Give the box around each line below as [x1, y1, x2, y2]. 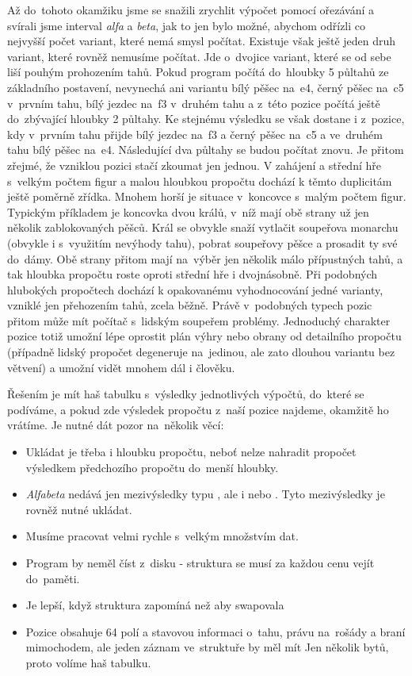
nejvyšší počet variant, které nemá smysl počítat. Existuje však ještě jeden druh [7, 33, 396, 49]
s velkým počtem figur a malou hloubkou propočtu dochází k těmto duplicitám [7, 172, 392, 189]
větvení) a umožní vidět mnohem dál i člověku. [7, 359, 235, 375]
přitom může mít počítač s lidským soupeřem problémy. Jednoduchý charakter [7, 312, 391, 328]
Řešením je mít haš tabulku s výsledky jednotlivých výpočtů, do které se [7, 386, 364, 402]
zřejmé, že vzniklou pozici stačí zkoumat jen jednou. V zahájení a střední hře [7, 156, 381, 173]
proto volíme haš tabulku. [25, 654, 151, 670]
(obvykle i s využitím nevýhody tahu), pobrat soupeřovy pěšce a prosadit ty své [7, 234, 398, 251]
